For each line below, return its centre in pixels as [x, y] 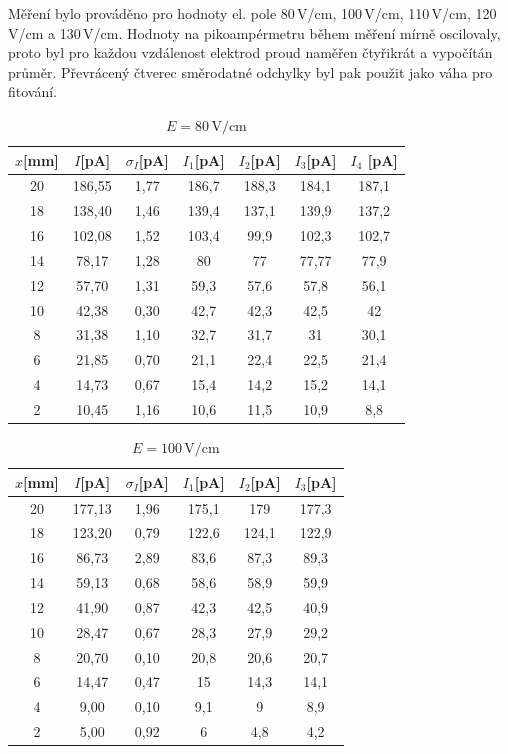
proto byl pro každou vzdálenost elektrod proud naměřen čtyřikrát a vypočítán [250, 52]
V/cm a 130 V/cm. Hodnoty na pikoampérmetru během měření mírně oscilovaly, [254, 32]
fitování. [33, 91]
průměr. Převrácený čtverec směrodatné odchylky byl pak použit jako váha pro [250, 71]
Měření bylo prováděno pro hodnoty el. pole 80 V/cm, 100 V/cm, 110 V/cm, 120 [252, 13]
